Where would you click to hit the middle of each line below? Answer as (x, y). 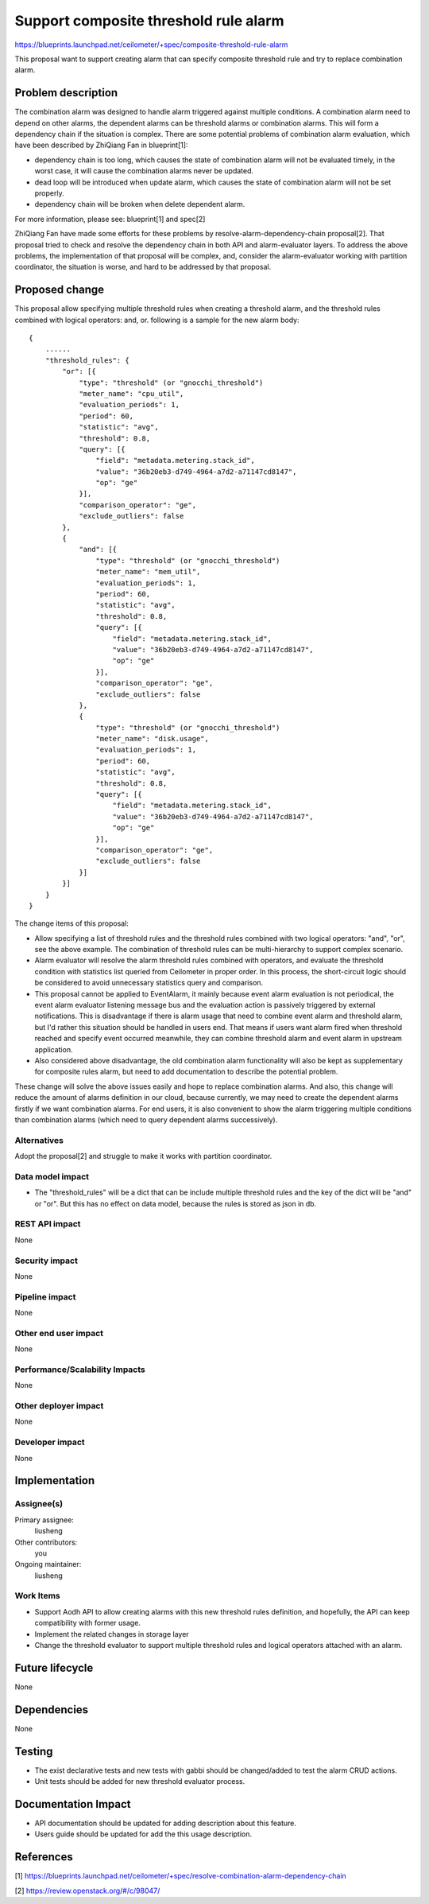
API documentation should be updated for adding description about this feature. (166, 1823)
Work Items (37, 1596)
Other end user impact (59, 1333)
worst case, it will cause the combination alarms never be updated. (144, 171)
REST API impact (48, 1224)
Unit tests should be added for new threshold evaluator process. (140, 1782)
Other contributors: (46, 1542)
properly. (49, 193)
